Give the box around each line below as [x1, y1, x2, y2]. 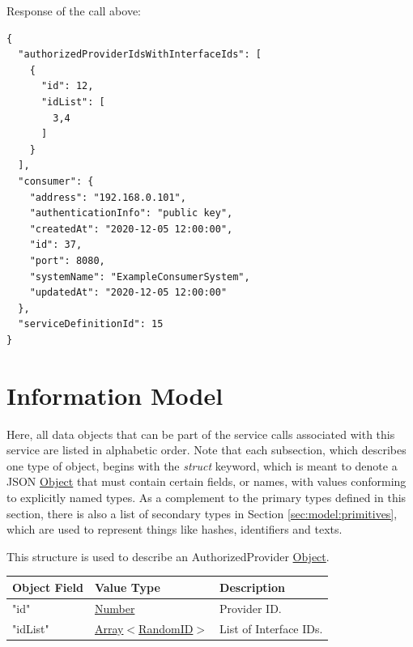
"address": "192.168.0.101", [29, 191, 186, 203]
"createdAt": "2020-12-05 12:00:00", [29, 223, 233, 235]
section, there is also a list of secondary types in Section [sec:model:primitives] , [6, 504, 398, 521]
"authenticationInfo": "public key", [29, 207, 233, 219]
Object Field [12, 578, 83, 595]
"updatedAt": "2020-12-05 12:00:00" [29, 287, 228, 299]
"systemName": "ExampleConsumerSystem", [29, 270, 250, 283]
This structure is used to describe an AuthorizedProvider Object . [6, 547, 330, 564]
